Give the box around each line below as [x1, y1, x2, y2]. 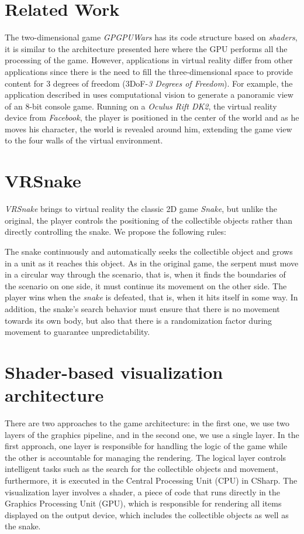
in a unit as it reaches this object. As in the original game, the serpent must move [5, 256, 299, 269]
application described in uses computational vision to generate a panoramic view [5, 88, 293, 101]
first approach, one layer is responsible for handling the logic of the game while [5, 440, 288, 452]
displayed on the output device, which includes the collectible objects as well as [5, 508, 289, 521]
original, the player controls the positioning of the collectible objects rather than [5, 214, 293, 226]
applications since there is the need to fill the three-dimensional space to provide [5, 65, 293, 77]
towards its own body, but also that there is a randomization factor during [5, 314, 272, 326]
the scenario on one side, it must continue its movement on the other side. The [5, 279, 287, 292]
